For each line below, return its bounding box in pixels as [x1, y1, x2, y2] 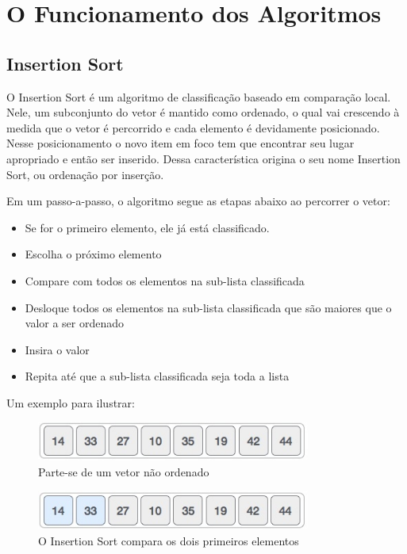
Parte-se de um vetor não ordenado [38, 463, 209, 479]
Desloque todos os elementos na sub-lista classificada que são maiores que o [25, 299, 392, 315]
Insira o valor [25, 341, 90, 357]
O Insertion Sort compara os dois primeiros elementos [38, 532, 299, 548]
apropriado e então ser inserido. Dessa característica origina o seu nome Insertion [6, 150, 401, 166]
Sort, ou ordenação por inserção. [6, 166, 164, 182]
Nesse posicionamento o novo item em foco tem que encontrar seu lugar [6, 135, 355, 151]
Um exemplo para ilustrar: [6, 394, 135, 411]
